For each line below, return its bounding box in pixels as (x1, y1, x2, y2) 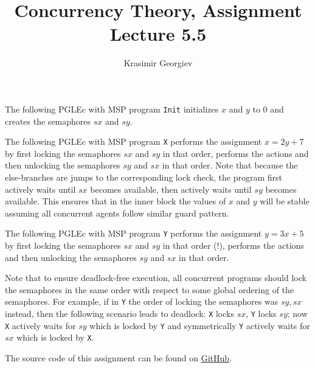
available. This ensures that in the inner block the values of (5, 195, 226, 207)
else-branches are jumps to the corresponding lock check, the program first (5, 171, 283, 183)
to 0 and (252, 102, 284, 115)
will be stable (260, 195, 310, 207)
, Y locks (246, 307, 277, 320)
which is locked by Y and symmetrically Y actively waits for (89, 319, 310, 332)
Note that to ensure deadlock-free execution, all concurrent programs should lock (5, 271, 306, 284)
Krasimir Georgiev (123, 57, 193, 69)
